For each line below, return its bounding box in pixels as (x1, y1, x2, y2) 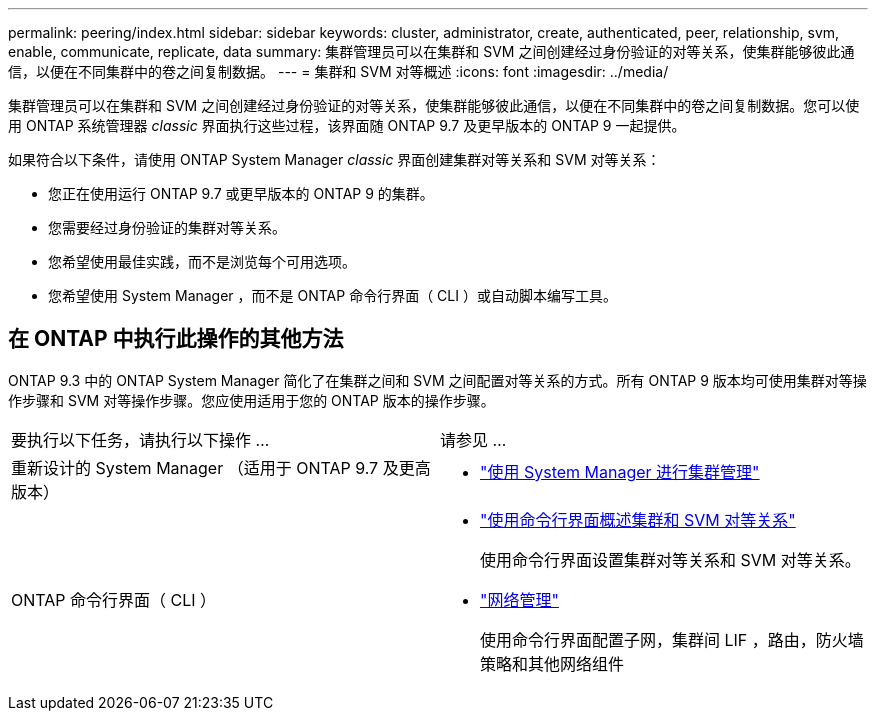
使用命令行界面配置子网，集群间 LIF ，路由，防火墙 (480, 629, 864, 650)
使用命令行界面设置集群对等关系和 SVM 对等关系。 (480, 549, 861, 570)
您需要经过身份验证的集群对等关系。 (48, 219, 286, 236)
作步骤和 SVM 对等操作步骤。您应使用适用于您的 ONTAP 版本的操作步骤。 (8, 391, 495, 409)
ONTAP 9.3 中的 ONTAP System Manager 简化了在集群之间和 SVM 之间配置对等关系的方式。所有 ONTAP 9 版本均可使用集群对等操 (8, 371, 867, 389)
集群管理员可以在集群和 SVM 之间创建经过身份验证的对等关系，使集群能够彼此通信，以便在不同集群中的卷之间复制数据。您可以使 (8, 97, 860, 114)
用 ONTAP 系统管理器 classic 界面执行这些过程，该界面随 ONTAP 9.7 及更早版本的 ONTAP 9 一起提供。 (8, 117, 686, 134)
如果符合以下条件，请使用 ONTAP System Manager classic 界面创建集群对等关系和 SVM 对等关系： (8, 151, 661, 168)
